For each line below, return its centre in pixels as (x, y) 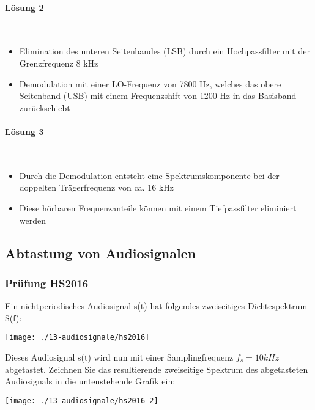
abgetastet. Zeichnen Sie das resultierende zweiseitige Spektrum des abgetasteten (157, 369)
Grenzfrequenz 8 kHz (59, 63)
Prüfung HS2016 (47, 283)
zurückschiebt (45, 107)
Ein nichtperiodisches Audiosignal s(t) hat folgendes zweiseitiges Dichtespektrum (156, 306)
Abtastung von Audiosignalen (101, 253)
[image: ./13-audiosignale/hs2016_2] (82, 401)
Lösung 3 (24, 131)
